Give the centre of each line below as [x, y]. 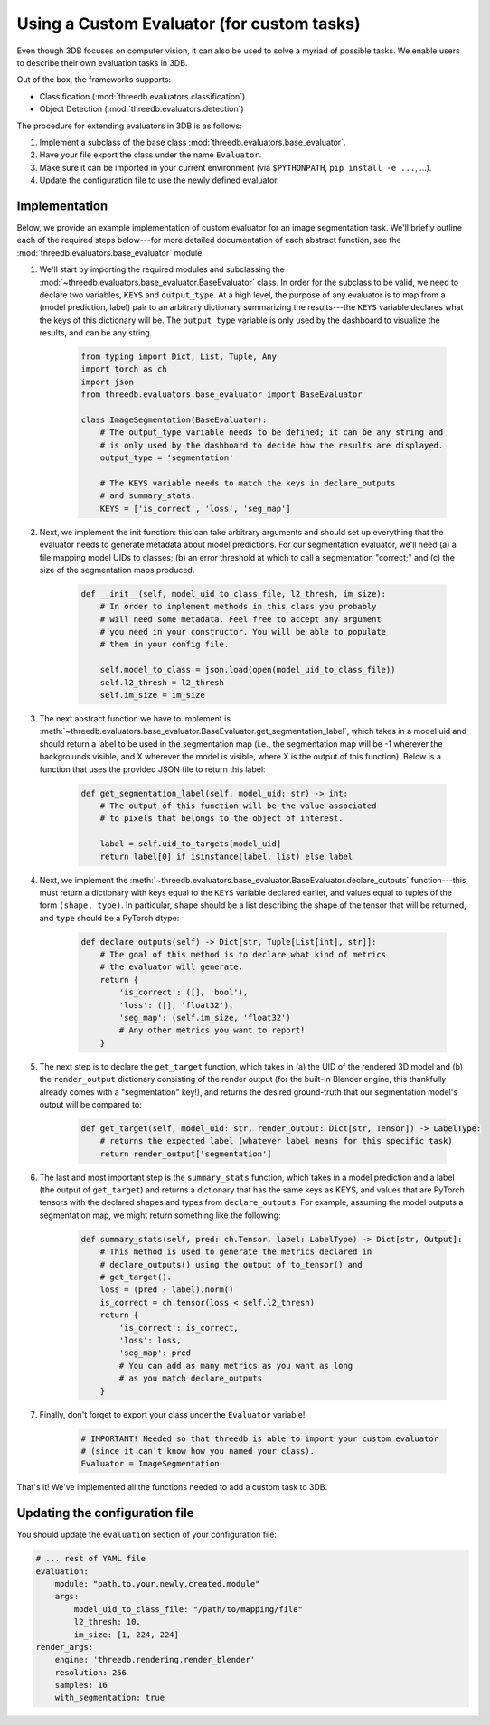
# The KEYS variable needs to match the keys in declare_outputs [248, 483]
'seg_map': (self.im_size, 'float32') [205, 1018]
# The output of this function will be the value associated [238, 806]
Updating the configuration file [105, 1513]
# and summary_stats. [148, 496]
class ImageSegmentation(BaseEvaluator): [174, 420]
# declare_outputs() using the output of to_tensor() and [231, 1264]
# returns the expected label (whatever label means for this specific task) [277, 1141]
